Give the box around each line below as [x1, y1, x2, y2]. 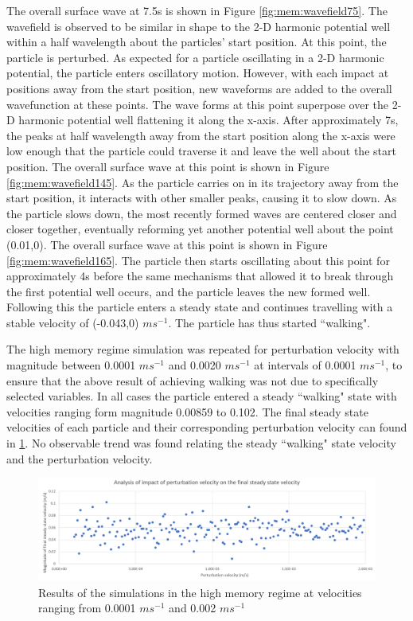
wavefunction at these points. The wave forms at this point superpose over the [6, 96, 389, 112]
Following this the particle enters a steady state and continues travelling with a [6, 299, 393, 315]
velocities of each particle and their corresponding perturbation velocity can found [6, 419, 407, 435]
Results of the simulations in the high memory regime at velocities [38, 584, 362, 600]
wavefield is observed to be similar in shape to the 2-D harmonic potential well [6, 18, 391, 34]
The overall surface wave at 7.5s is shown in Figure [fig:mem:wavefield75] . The [6, 2, 388, 18]
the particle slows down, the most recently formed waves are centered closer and [6, 205, 397, 221]
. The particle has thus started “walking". [168, 314, 371, 330]
